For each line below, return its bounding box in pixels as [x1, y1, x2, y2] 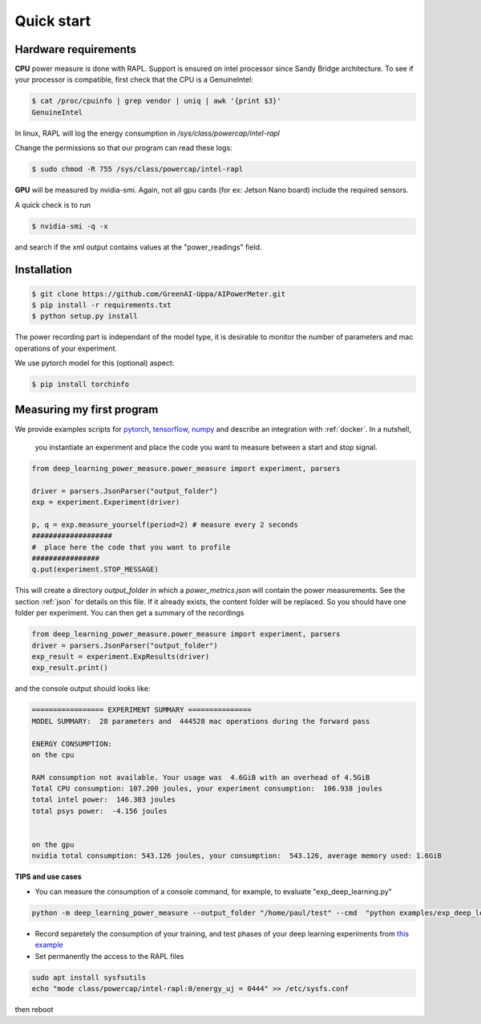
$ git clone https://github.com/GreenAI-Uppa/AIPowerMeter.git [31, 289, 286, 299]
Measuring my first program [14, 403, 159, 417]
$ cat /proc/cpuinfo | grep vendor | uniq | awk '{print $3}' [31, 96, 281, 106]
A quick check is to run [14, 200, 91, 209]
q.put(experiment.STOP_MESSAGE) [31, 565, 160, 574]
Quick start [14, 12, 91, 30]
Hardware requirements [14, 43, 136, 56]
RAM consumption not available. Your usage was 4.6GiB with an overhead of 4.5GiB [31, 773, 370, 782]
